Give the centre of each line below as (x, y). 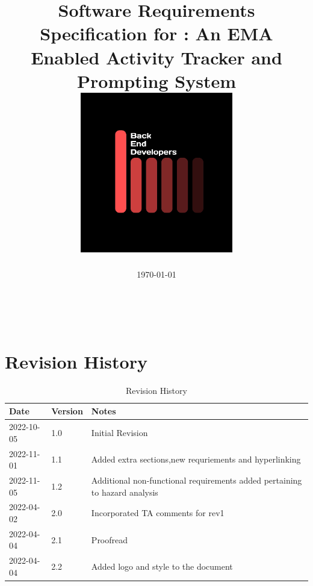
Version (67, 411)
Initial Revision (119, 432)
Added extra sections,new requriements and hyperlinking (196, 459)
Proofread (110, 539)
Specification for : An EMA (156, 33)
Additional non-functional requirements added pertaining (197, 480)
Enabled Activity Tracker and (156, 57)
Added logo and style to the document (162, 566)
